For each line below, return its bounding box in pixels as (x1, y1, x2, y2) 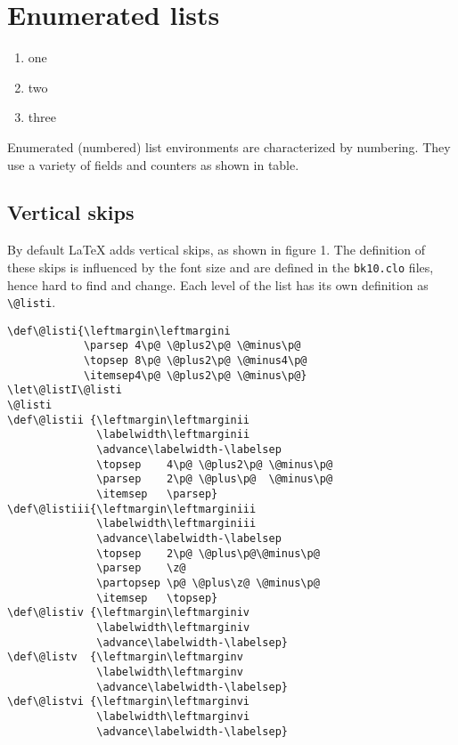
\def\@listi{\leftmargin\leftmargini (7, 324, 231, 337)
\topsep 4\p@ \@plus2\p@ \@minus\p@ (96, 458, 333, 471)
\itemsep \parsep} (96, 488, 218, 501)
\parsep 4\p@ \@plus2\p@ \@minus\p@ (83, 339, 301, 352)
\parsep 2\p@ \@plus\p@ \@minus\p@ (96, 473, 333, 486)
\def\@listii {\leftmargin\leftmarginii (7, 413, 250, 426)
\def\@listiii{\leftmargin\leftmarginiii (7, 502, 257, 515)
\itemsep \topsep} (96, 591, 218, 604)
